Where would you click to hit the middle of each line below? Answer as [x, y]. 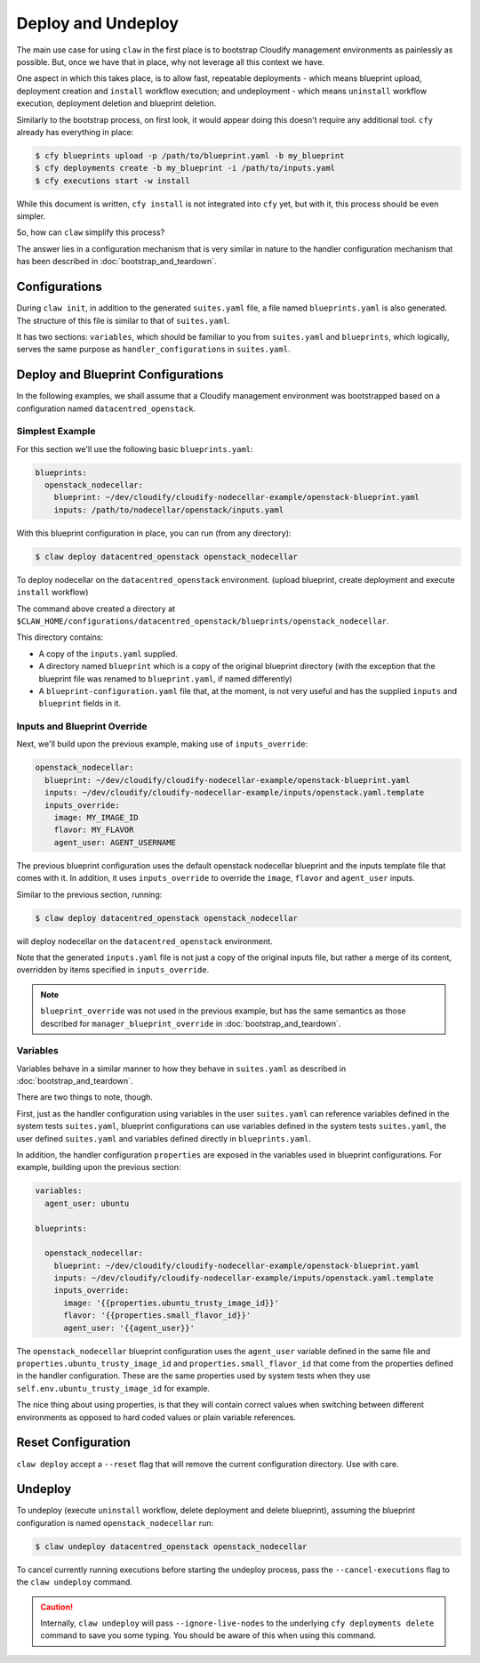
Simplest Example [56, 432]
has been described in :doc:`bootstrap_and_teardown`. [116, 262]
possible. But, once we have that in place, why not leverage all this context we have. [170, 61]
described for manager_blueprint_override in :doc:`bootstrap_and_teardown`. [191, 1023]
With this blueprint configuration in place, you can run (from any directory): [154, 533]
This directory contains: [60, 637]
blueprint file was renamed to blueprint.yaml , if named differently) [165, 678]
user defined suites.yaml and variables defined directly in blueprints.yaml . [164, 1138]
